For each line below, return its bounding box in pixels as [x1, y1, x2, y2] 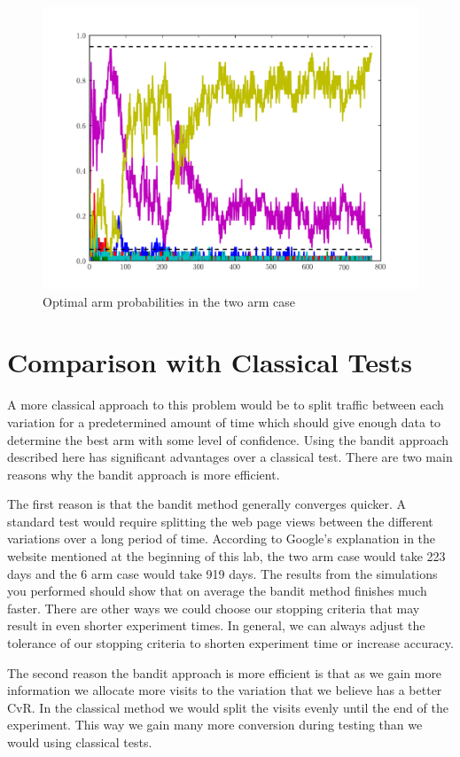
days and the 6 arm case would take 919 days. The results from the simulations [7, 564, 438, 582]
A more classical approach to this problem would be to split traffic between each [7, 395, 444, 414]
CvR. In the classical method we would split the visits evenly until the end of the [7, 698, 448, 716]
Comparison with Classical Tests [7, 344, 412, 380]
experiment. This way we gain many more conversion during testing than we [7, 715, 423, 734]
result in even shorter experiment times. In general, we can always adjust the [7, 616, 425, 635]
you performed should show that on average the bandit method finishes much [7, 581, 427, 600]
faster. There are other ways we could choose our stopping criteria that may [7, 598, 420, 617]
